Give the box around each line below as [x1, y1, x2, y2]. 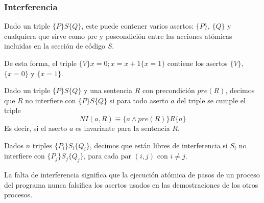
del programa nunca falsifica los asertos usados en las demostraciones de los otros [4, 179, 258, 190]
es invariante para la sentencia [76, 122, 170, 133]
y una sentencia [84, 85, 133, 96]
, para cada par [83, 150, 132, 161]
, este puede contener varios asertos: [81, 20, 194, 31]
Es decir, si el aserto [4, 122, 67, 133]
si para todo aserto [109, 95, 169, 105]
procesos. [4, 189, 33, 200]
